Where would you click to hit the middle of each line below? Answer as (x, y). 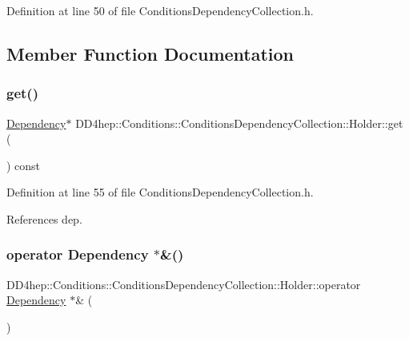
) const (24, 165)
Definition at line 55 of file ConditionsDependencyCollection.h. (160, 192)
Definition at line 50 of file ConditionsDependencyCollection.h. (160, 10)
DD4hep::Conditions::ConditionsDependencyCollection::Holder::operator (184, 284)
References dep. (44, 218)
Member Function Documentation (150, 53)
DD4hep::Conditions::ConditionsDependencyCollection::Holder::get (239, 123)
